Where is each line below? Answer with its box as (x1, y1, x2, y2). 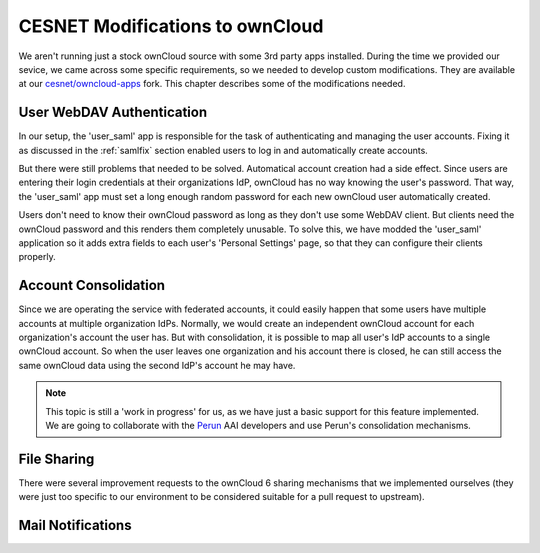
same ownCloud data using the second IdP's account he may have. (18, 359, 296, 371)
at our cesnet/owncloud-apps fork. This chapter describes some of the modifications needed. (18, 78, 406, 90)
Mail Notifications (18, 517, 132, 534)
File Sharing (18, 450, 95, 467)
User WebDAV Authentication (18, 104, 208, 121)
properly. (18, 251, 56, 263)
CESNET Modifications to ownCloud (18, 15, 324, 37)
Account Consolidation (18, 277, 165, 294)
